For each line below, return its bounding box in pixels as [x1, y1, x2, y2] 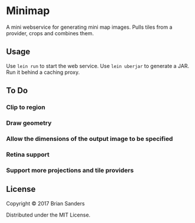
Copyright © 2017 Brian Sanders [6, 200, 85, 207]
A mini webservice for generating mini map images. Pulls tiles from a [6, 23, 173, 31]
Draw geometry [6, 119, 52, 127]
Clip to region [6, 103, 45, 112]
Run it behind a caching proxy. [6, 69, 80, 76]
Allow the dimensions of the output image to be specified [6, 134, 173, 143]
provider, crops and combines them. [6, 29, 94, 36]
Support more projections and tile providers [6, 166, 134, 174]
